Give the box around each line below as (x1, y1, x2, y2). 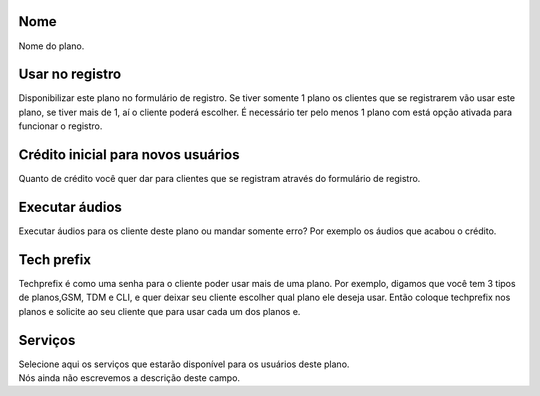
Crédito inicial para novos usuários (18, 146, 240, 164)
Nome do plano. (18, 40, 85, 52)
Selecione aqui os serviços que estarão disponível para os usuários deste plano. (18, 358, 350, 370)
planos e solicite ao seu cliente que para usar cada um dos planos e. (18, 305, 301, 317)
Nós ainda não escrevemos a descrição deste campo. (18, 372, 240, 384)
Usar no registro (18, 66, 122, 83)
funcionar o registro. (18, 120, 103, 132)
